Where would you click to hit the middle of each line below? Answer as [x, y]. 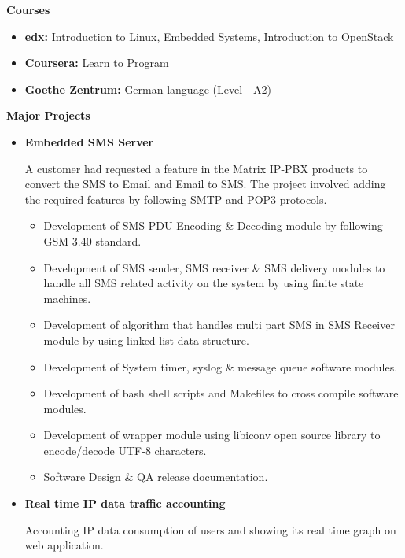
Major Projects [48, 115]
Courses [28, 9]
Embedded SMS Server [89, 141]
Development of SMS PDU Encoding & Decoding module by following [213, 225]
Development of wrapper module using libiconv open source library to [212, 435]
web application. [64, 545]
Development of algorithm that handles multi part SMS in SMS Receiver [219, 325]
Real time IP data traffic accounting [125, 503]
